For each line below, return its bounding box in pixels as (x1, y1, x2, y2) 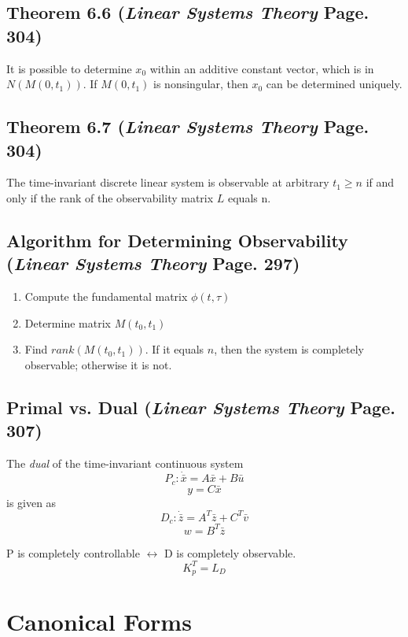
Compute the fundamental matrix (24, 288, 188, 305)
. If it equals (145, 341, 204, 357)
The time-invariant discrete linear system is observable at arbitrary (6, 174, 329, 191)
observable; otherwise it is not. (24, 356, 172, 372)
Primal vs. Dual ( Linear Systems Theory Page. (6, 394, 395, 419)
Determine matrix (24, 314, 111, 331)
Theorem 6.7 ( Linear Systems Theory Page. (6, 114, 369, 139)
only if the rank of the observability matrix (6, 189, 214, 206)
